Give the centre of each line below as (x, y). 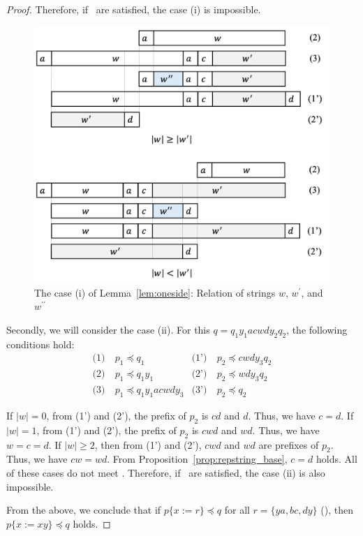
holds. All (336, 459)
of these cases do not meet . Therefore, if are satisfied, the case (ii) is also (166, 472)
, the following (317, 330)
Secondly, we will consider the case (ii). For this (108, 330)
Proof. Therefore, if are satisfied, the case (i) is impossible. (134, 9)
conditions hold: (40, 344)
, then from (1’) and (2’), (148, 444)
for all (237, 510)
